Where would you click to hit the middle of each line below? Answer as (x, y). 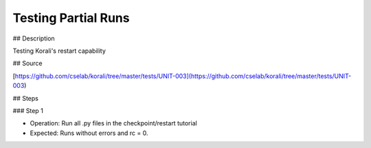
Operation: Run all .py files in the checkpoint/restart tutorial (113, 123)
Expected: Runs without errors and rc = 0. (89, 133)
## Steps (26, 98)
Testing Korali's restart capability (59, 51)
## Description (34, 38)
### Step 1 (28, 110)
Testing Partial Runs (71, 18)
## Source (27, 63)
